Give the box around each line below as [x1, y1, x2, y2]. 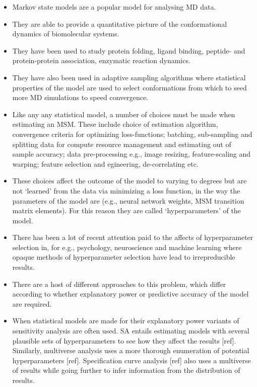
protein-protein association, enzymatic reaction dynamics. [12, 55, 190, 66]
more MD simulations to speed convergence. [12, 92, 148, 103]
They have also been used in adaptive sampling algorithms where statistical [12, 72, 246, 82]
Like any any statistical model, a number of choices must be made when [12, 109, 235, 119]
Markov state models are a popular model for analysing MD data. [12, 2, 216, 12]
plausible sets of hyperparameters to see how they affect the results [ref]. [12, 335, 236, 346]
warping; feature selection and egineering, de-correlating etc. [12, 158, 199, 169]
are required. [12, 298, 52, 309]
